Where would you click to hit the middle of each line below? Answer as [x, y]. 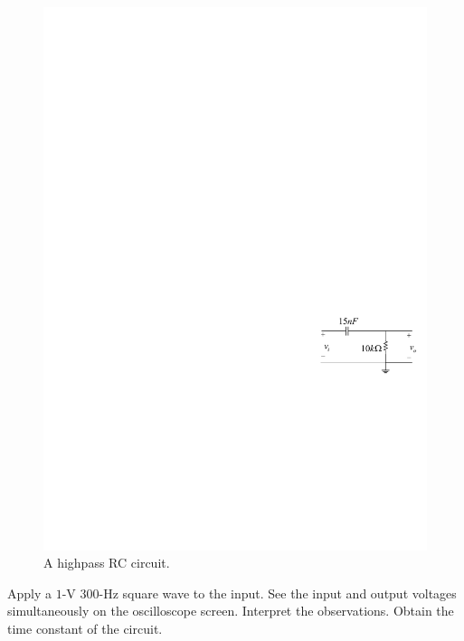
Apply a [30, 593]
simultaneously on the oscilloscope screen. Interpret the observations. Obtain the [231, 611]
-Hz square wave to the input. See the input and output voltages [278, 593]
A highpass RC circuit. [107, 563]
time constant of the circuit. [85, 629]
